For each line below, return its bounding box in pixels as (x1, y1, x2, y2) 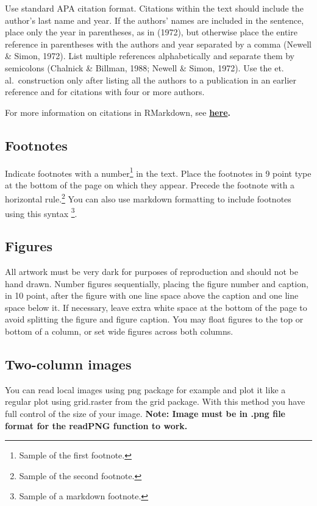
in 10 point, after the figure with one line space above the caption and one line (5, 289, 299, 302)
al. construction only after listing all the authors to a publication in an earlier (5, 73, 297, 86)
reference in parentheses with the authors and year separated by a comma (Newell (5, 37, 312, 50)
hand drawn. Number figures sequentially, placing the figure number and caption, (5, 277, 308, 290)
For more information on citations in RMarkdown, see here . (5, 105, 230, 118)
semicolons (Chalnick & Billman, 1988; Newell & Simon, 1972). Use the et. (5, 61, 284, 74)
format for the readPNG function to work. (5, 419, 188, 432)
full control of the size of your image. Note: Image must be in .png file (5, 407, 285, 420)
